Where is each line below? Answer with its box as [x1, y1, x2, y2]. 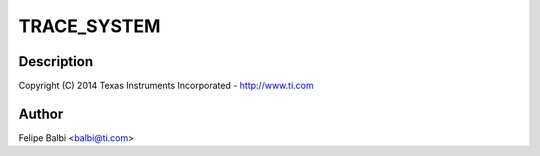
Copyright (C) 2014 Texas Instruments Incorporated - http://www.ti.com [18, 80, 314, 92]
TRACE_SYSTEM [18, 15, 161, 37]
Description [18, 53, 94, 70]
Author [18, 105, 64, 122]
